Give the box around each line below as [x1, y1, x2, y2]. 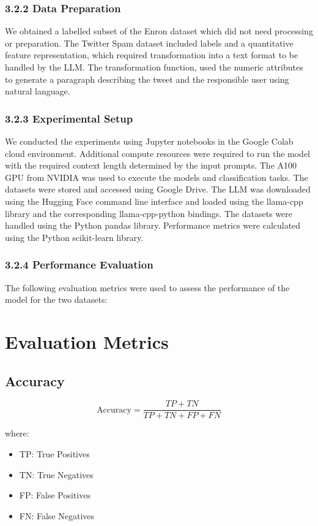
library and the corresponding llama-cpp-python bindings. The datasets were [5, 207, 292, 219]
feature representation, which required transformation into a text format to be [5, 48, 298, 61]
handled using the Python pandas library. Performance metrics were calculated [5, 219, 301, 232]
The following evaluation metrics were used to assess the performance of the [5, 281, 290, 294]
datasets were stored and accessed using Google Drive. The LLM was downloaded [5, 183, 311, 196]
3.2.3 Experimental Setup [5, 110, 133, 126]
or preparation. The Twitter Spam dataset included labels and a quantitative [5, 36, 294, 49]
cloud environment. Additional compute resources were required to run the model [5, 147, 310, 159]
